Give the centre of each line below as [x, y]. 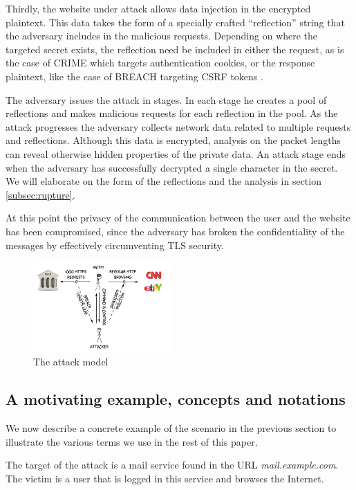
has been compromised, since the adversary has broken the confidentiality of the [175, 231]
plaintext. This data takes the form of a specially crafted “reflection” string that [175, 22]
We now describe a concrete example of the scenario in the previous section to [171, 428]
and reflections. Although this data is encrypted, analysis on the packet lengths [174, 140]
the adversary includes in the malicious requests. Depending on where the [162, 36]
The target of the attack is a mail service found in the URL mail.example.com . [172, 465]
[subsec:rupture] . [40, 194]
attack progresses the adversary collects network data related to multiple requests [178, 126]
